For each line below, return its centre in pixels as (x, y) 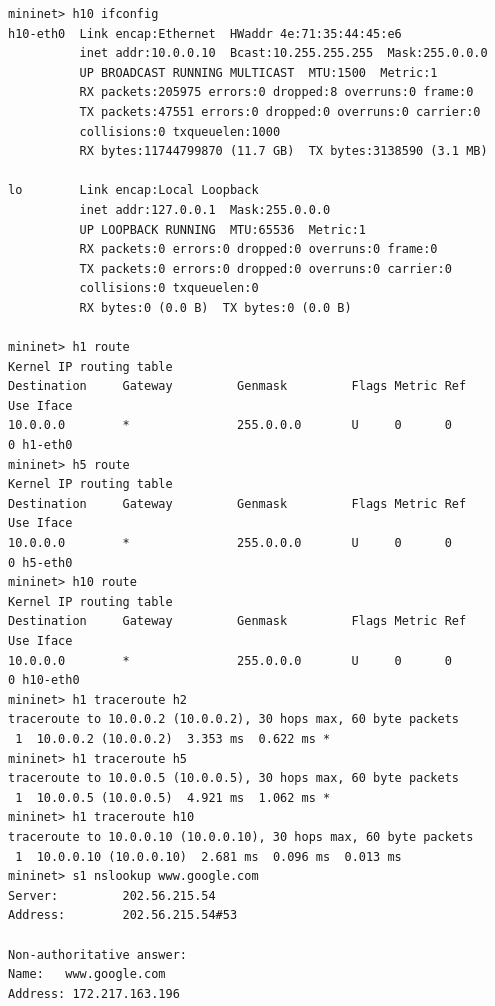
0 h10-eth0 (44, 680)
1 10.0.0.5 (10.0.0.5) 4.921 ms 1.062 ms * (173, 797)
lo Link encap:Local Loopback (133, 190)
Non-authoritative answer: (97, 954)
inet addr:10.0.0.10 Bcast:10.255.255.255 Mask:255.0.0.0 (283, 53)
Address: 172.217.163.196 (94, 993)
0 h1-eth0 (40, 445)
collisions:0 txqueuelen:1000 (180, 131)
